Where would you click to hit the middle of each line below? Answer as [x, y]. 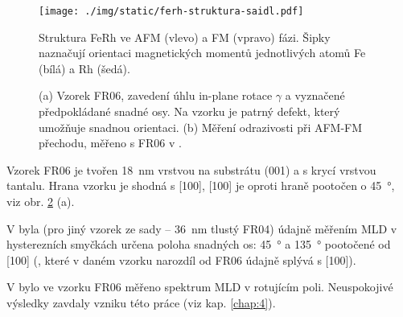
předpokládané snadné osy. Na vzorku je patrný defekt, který [189, 111]
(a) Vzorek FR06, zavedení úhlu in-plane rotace [156, 95]
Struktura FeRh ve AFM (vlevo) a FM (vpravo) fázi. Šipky [185, 37]
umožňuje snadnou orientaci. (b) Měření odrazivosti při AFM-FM [201, 127]
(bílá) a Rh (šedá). [84, 68]
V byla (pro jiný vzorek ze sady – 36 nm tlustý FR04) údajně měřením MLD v [202, 228]
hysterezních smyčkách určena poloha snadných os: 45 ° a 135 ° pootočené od [199, 244]
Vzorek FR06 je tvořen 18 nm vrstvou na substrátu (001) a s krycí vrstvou [191, 169]
